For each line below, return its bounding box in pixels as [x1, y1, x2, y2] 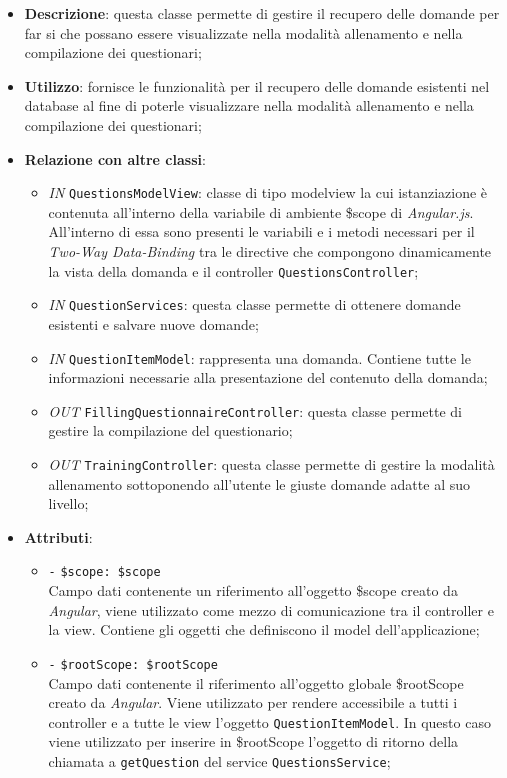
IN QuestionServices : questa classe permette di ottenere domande [48, 294, 461, 315]
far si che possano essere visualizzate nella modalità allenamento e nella [24, 22, 463, 43]
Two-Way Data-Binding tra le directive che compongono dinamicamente [48, 241, 492, 261]
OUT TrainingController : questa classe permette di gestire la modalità [48, 454, 495, 474]
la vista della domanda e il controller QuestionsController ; [48, 260, 419, 281]
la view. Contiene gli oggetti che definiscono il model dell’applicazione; [48, 619, 480, 640]
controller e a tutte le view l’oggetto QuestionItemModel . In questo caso [48, 711, 491, 732]
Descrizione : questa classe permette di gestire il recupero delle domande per [24, 3, 500, 23]
